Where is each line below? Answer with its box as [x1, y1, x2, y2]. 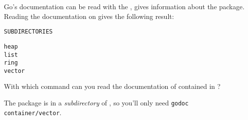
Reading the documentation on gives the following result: [4, 11, 174, 21]
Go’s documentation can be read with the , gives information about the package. [4, 1, 245, 11]
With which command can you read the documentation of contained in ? [4, 81, 221, 91]
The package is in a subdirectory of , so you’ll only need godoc [4, 98, 189, 108]
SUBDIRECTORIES [4, 28, 53, 35]
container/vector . [4, 107, 62, 117]
